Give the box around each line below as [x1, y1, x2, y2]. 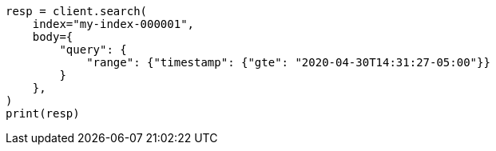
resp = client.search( [6, 5, 148, 18]
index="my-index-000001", [32, 18, 195, 30]
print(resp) [6, 107, 80, 120]
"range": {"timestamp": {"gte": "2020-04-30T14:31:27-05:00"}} [86, 56, 490, 69]
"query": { [59, 43, 127, 56]
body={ [32, 30, 73, 43]
